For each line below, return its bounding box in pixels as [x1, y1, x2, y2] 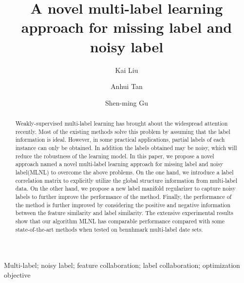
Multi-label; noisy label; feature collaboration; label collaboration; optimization [4, 260, 240, 270]
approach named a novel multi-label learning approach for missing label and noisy [15, 160, 224, 168]
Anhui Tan [111, 81, 143, 91]
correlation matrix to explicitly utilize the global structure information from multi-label [15, 176, 237, 184]
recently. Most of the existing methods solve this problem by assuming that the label [15, 127, 230, 135]
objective [4, 269, 31, 280]
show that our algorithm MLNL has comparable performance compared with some [15, 217, 225, 225]
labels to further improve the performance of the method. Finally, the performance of [15, 192, 232, 200]
